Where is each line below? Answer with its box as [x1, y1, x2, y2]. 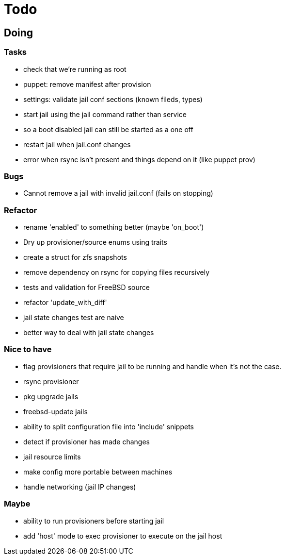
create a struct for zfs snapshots [23, 253, 127, 262]
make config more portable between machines [23, 467, 173, 476]
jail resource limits [23, 452, 81, 461]
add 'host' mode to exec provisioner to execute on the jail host [23, 531, 222, 540]
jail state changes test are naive [23, 313, 124, 322]
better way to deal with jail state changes [23, 328, 154, 337]
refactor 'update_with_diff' [23, 298, 107, 307]
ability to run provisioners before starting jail [23, 516, 164, 525]
